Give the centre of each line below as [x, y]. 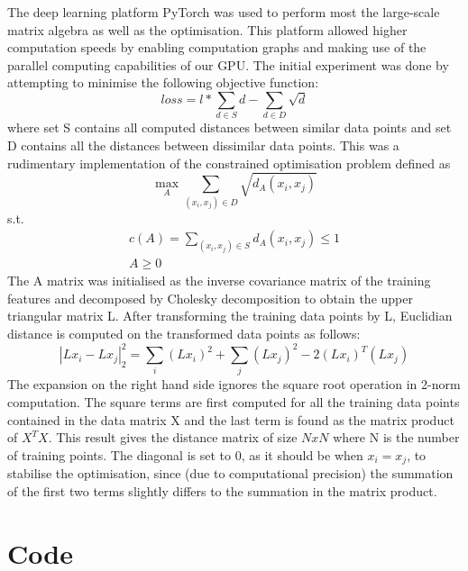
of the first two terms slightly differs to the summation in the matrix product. [222, 490]
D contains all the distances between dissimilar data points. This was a [203, 145]
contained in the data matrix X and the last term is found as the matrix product [231, 419]
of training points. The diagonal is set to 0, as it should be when [185, 454]
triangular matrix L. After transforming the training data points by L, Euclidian [230, 316]
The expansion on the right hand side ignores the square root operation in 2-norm [234, 384]
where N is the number [396, 437]
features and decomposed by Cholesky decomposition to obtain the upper [210, 298]
